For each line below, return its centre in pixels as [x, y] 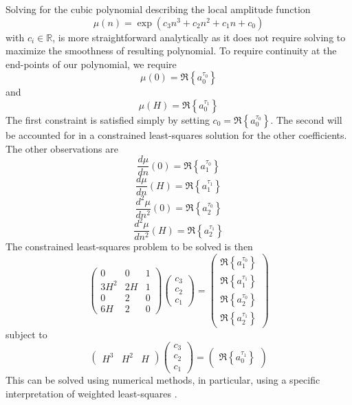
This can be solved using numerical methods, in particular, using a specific [163, 380]
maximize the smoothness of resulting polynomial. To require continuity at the [171, 51]
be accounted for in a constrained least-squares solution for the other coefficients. [176, 134]
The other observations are [62, 148]
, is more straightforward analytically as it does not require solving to [199, 37]
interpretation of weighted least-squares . [91, 393]
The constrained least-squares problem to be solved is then [129, 247]
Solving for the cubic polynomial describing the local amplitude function [158, 9]
